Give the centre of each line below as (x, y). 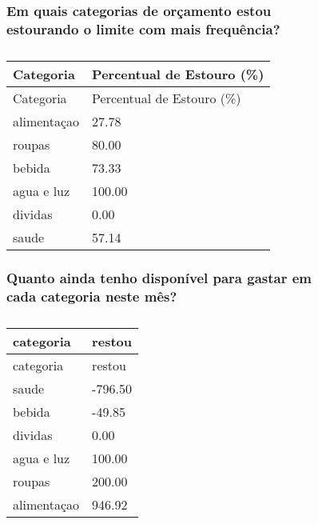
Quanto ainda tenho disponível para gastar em (159, 278)
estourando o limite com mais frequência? (143, 28)
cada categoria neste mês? (92, 296)
